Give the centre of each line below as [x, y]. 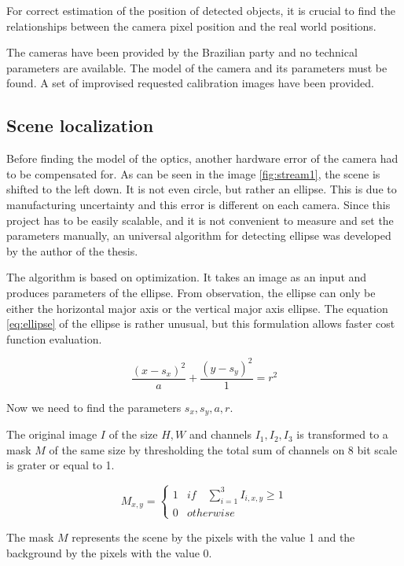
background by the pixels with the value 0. [109, 552]
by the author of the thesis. [72, 250]
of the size [133, 434]
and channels [220, 434]
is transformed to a [342, 434]
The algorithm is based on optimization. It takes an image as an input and [187, 277]
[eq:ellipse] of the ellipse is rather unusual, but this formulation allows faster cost [201, 323]
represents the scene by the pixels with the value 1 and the [213, 537]
